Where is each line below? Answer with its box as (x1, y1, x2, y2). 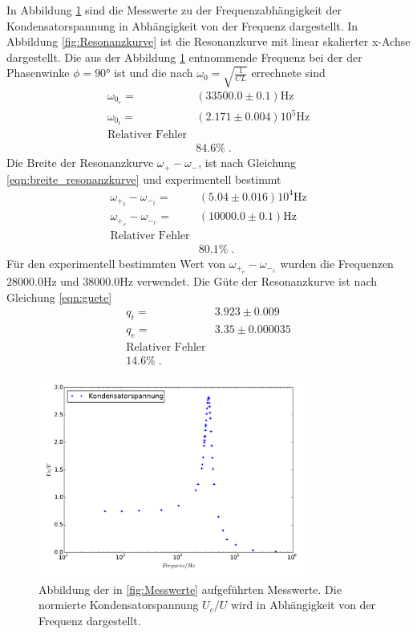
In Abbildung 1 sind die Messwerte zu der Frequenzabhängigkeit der (6, 2, 342, 18)
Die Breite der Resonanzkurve (6, 154, 154, 171)
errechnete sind (251, 64, 326, 81)
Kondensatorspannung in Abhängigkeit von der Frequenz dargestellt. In (6, 17, 358, 34)
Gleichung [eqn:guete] (6, 288, 112, 305)
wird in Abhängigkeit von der (230, 596, 376, 613)
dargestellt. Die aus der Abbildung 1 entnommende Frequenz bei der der (6, 48, 362, 65)
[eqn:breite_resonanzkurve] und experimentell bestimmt (6, 170, 281, 187)
